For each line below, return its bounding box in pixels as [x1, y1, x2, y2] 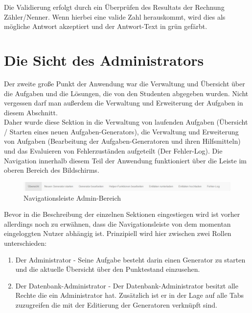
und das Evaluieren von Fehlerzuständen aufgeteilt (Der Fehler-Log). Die [4, 146, 223, 156]
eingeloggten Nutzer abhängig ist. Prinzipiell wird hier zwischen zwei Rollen [4, 228, 231, 238]
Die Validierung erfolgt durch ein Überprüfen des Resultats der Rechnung [4, 2, 225, 12]
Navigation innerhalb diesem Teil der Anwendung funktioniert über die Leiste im [4, 155, 247, 165]
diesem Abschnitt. [4, 107, 58, 117]
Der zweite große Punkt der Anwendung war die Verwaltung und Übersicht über [4, 78, 245, 88]
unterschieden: [4, 238, 47, 248]
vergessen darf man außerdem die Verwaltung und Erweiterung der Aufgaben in [4, 98, 243, 108]
